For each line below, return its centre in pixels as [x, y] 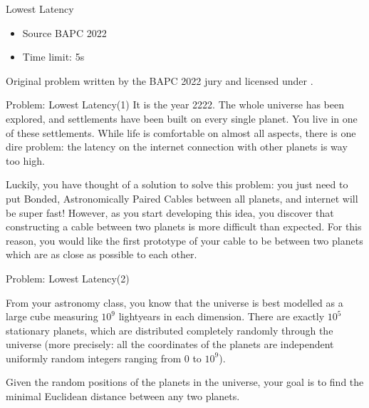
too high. [25, 160]
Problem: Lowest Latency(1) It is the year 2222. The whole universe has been [175, 104]
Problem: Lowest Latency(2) [68, 278]
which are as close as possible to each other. [102, 254]
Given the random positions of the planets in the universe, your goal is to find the [185, 382]
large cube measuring [52, 316]
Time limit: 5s [53, 57]
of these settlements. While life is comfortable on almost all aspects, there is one [181, 132]
